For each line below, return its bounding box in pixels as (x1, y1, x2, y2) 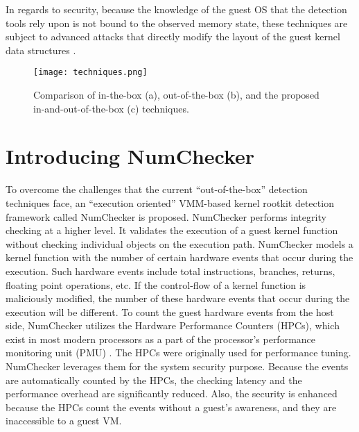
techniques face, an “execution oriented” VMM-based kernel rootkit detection (6, 195, 334, 210)
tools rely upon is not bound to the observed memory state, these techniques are (6, 15, 348, 30)
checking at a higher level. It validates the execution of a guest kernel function (6, 223, 338, 238)
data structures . (6, 42, 76, 57)
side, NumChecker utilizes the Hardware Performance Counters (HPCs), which (6, 318, 340, 333)
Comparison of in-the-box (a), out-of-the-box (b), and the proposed (33, 88, 319, 102)
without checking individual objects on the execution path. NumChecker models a (6, 236, 353, 251)
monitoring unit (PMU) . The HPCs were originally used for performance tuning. (6, 345, 351, 360)
